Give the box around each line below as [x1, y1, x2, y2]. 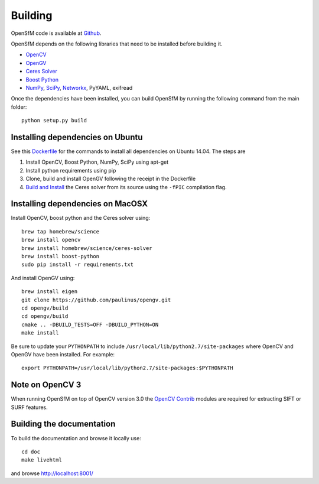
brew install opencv [21, 236, 81, 243]
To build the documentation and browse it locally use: [11, 434, 141, 441]
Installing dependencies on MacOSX [11, 199, 148, 209]
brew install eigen [21, 288, 78, 295]
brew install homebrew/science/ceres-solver [21, 245, 153, 251]
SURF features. [11, 404, 48, 411]
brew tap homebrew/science [21, 228, 100, 235]
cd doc [21, 448, 41, 455]
